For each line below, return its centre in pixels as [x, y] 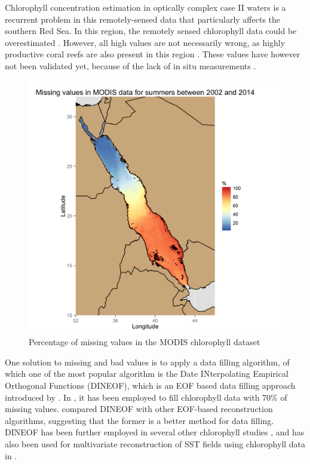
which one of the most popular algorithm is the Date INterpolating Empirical [147, 374]
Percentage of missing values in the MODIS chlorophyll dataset [145, 342]
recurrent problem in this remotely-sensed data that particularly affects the [143, 19]
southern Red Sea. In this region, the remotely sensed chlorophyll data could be [151, 31]
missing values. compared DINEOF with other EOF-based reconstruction [139, 409]
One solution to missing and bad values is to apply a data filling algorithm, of [147, 362]
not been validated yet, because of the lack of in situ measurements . [131, 65]
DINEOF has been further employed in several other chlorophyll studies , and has [155, 432]
